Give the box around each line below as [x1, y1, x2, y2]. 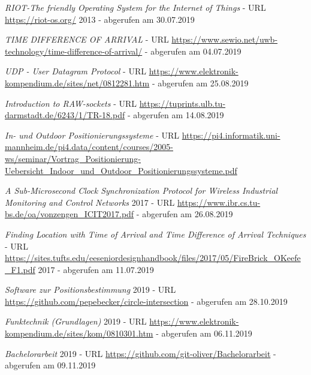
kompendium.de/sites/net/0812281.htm [5, 76, 150, 89]
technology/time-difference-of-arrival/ [5, 44, 143, 57]
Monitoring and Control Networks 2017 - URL [5, 196, 175, 208]
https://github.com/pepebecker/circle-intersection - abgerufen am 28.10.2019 [5, 295, 288, 307]
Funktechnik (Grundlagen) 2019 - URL [5, 315, 147, 328]
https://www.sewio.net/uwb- [171, 33, 278, 46]
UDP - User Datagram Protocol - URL [5, 65, 146, 77]
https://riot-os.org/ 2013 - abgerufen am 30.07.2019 [5, 13, 195, 25]
